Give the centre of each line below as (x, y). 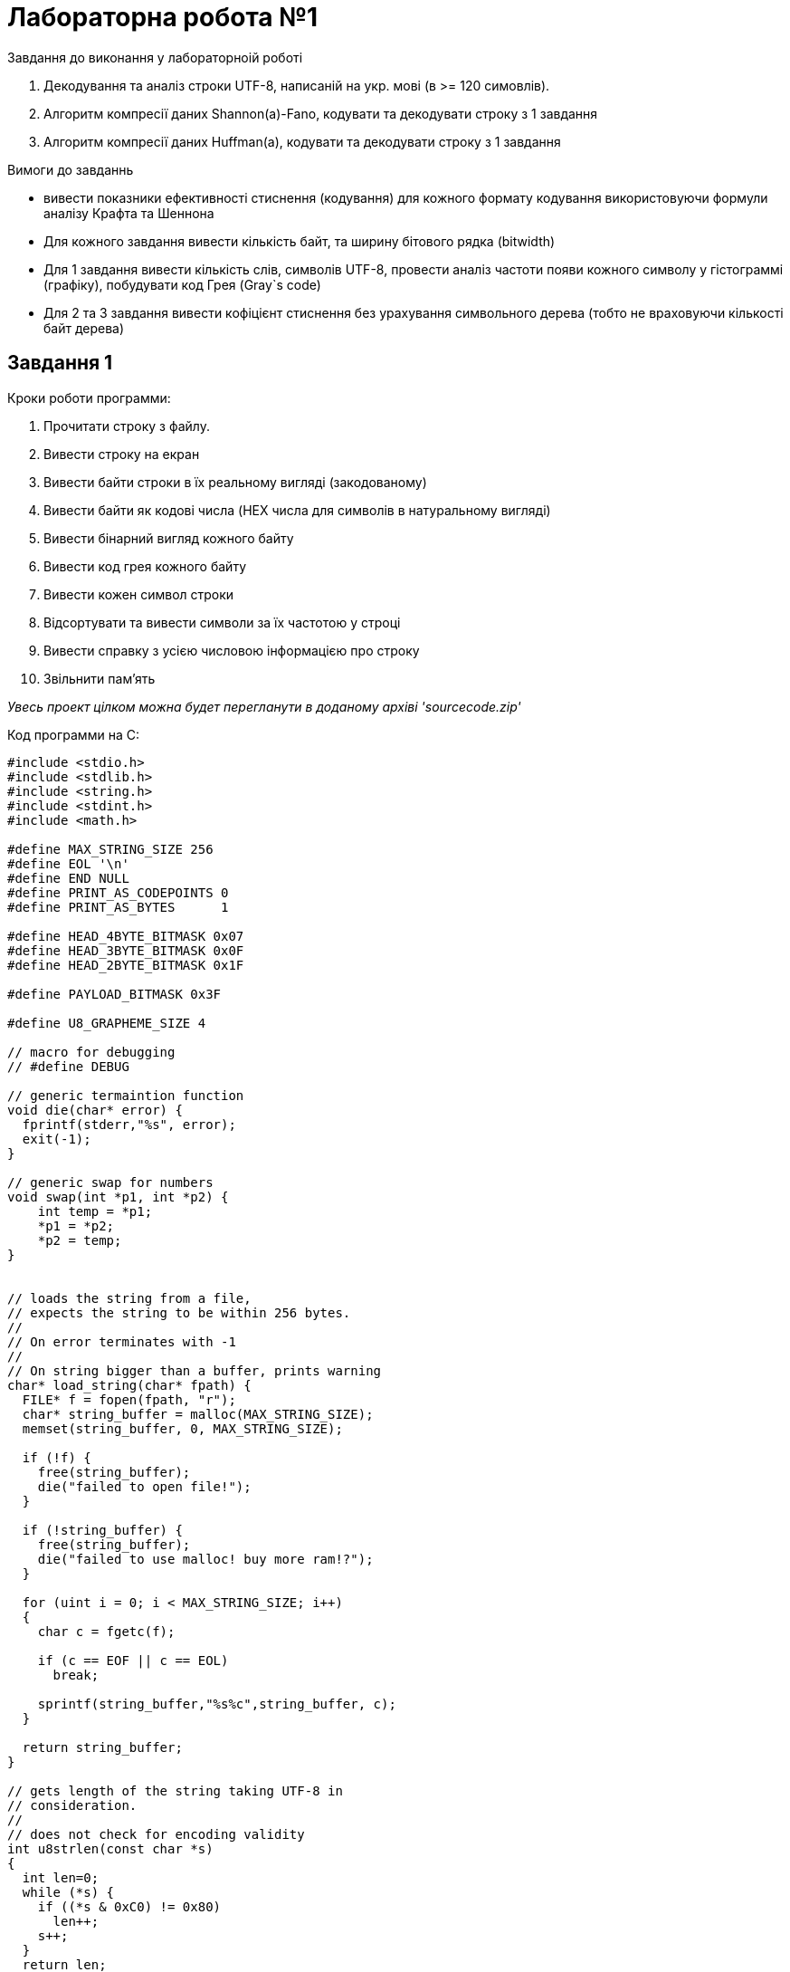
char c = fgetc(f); (106, 1631)
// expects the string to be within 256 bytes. (179, 1312)
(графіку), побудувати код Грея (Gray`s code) (182, 284)
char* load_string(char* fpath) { (129, 1385)
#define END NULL (68, 878)
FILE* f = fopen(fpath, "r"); (129, 1399)
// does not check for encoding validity (156, 1834)
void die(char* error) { (95, 1110)
